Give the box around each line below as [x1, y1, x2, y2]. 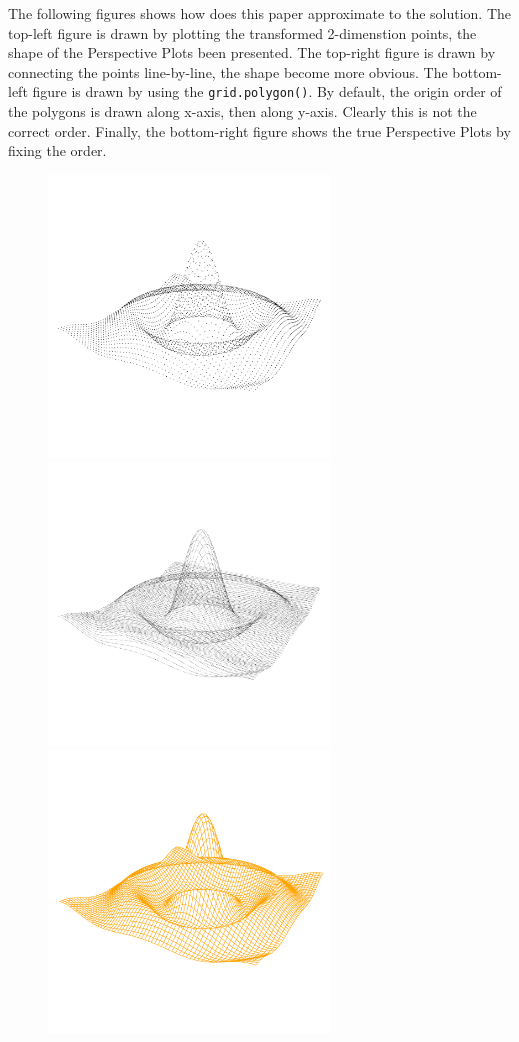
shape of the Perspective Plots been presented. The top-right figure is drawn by [8, 42, 496, 63]
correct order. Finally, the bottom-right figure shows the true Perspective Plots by [8, 120, 511, 141]
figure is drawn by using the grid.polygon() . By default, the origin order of [32, 81, 502, 102]
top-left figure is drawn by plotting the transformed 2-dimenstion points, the [8, 22, 477, 43]
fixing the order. [8, 140, 107, 161]
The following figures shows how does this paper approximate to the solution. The [8, 3, 512, 23]
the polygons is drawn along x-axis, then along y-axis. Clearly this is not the [8, 101, 477, 122]
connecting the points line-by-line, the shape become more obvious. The [8, 61, 448, 82]
